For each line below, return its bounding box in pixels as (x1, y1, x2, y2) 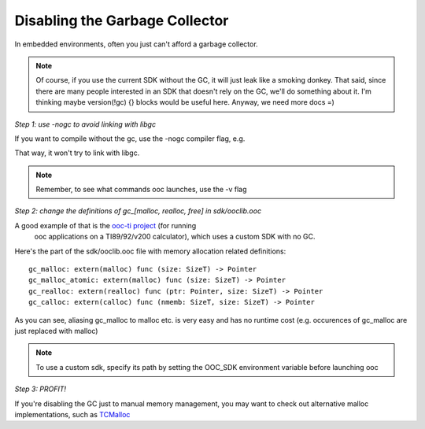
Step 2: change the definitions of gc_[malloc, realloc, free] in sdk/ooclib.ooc (14, 206, 262, 216)
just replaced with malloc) (14, 326, 98, 335)
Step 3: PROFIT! (14, 384, 67, 394)
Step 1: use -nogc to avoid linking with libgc (14, 119, 157, 129)
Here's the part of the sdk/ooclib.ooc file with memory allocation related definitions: (14, 246, 286, 256)
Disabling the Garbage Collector (14, 12, 229, 29)
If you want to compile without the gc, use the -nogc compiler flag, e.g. (14, 134, 246, 143)
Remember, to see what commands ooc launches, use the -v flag (35, 185, 247, 194)
